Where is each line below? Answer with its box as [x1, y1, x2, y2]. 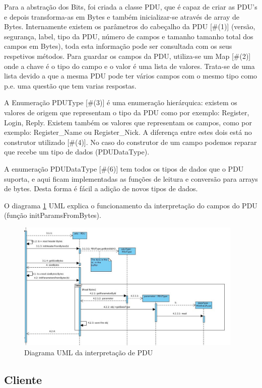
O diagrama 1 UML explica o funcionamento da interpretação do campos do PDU [4, 200, 257, 210]
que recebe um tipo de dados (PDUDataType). [4, 146, 150, 157]
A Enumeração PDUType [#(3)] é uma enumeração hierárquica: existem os [4, 97, 237, 108]
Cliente [4, 371, 42, 387]
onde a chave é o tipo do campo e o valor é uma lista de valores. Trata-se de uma [4, 60, 255, 71]
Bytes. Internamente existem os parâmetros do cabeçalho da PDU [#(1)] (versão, [4, 21, 255, 32]
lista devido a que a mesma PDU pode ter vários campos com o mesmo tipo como [4, 70, 257, 81]
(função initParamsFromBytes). [4, 210, 101, 220]
